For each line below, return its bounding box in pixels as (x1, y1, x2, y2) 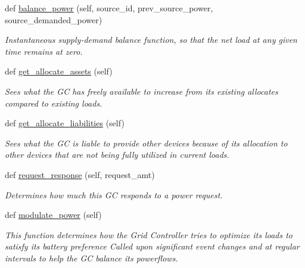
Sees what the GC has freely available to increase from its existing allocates (5, 85, 278, 97)
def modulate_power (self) (5, 208, 102, 221)
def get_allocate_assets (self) (5, 65, 113, 77)
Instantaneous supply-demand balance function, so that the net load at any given (5, 33, 297, 46)
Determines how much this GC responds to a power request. (5, 188, 223, 201)
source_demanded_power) (5, 13, 102, 26)
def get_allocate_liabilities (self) (5, 117, 125, 129)
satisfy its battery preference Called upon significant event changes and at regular (5, 240, 300, 253)
